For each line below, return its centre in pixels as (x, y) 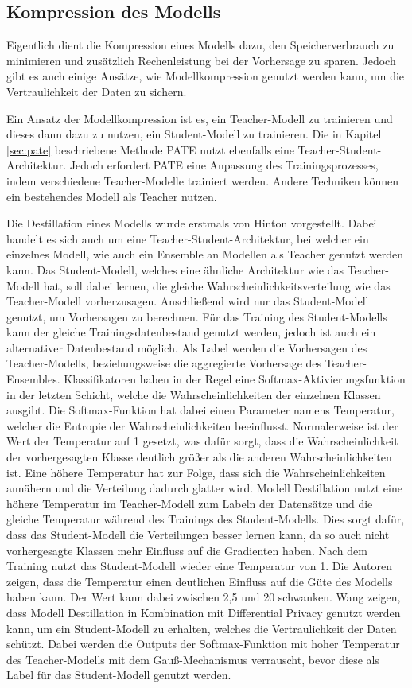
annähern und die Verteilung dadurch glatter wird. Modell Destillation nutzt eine (204, 488)
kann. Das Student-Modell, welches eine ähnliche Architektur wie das (175, 269)
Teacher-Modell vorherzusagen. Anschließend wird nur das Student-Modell (188, 301)
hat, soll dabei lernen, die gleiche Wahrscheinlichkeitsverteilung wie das (217, 285)
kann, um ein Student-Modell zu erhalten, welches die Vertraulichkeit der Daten (202, 628)
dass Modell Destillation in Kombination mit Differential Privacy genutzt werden (204, 612)
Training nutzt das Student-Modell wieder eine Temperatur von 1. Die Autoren (200, 566)
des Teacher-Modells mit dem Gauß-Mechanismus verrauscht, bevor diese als (193, 659)
